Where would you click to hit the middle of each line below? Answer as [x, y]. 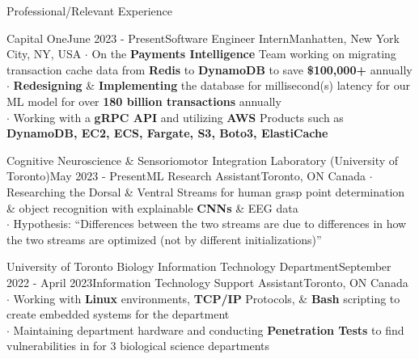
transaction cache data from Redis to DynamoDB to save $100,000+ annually [209, 69]
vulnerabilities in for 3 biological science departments [138, 346]
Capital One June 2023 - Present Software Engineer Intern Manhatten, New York [203, 38]
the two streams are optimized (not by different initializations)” [164, 239]
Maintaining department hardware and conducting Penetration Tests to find [209, 329]
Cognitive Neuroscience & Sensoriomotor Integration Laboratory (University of [203, 160]
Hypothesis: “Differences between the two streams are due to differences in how [210, 224]
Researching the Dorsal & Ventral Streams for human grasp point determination [206, 191]
